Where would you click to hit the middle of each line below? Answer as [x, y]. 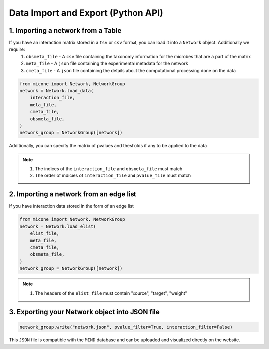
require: [17, 49]
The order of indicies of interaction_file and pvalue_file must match [113, 175]
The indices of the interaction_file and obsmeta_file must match [109, 169]
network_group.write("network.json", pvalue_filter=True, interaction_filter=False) [126, 327]
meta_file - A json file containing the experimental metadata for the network [107, 64]
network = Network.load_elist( [58, 226]
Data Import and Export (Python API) [86, 13]
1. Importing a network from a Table [65, 31]
